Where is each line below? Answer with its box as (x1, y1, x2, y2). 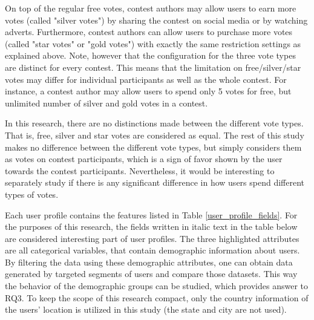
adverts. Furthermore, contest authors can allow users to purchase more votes (5, 25, 293, 38)
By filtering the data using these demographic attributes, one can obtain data (5, 255, 293, 268)
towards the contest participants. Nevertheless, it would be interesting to (5, 164, 275, 177)
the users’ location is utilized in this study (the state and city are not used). (5, 303, 287, 316)
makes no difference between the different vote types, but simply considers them (5, 140, 302, 153)
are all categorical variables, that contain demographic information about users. (5, 244, 300, 256)
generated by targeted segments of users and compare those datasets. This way (5, 267, 298, 280)
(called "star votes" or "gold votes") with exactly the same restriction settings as (5, 37, 301, 50)
